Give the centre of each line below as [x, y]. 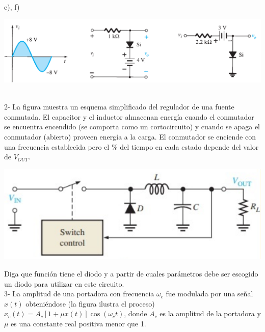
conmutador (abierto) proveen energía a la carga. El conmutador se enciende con [130, 137]
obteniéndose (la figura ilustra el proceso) [90, 303]
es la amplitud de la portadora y [210, 313]
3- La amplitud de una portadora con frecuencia [79, 294]
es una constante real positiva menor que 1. [78, 323]
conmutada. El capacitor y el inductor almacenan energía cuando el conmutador [129, 116]
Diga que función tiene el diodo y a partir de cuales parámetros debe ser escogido [131, 274]
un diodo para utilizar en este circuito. [64, 283]
